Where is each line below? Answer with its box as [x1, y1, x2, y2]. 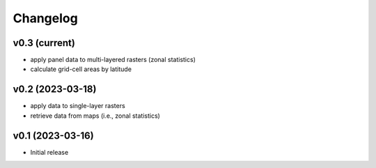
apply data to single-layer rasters [30, 102, 125, 110]
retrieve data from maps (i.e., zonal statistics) [30, 112, 160, 120]
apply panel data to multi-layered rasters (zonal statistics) [30, 56, 196, 64]
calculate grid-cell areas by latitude [30, 65, 132, 73]
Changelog [13, 10, 78, 26]
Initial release [30, 148, 69, 156]
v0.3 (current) [13, 37, 76, 49]
